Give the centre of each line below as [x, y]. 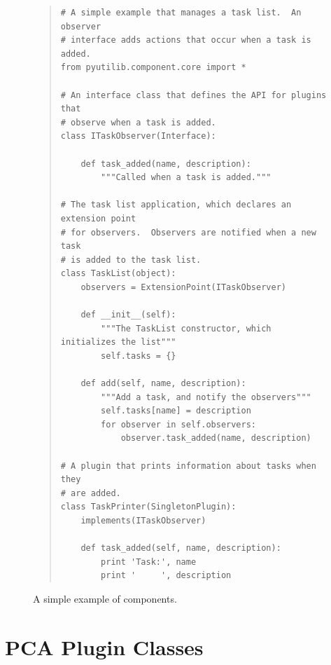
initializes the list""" [118, 342]
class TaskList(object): [118, 274]
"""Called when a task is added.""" [186, 178]
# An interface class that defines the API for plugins [193, 95]
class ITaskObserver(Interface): [138, 136]
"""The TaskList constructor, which [186, 328]
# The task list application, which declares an [176, 205]
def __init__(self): [128, 315]
